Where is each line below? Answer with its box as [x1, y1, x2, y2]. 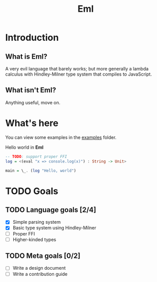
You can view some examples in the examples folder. [5, 134, 117, 140]
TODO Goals [5, 185, 59, 197]
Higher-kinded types [12, 236, 57, 243]
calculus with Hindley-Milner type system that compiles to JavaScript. [5, 71, 152, 77]
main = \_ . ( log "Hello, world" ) [5, 168, 76, 173]
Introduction [5, 32, 59, 43]
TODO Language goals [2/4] [5, 205, 96, 214]
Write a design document [12, 265, 66, 271]
